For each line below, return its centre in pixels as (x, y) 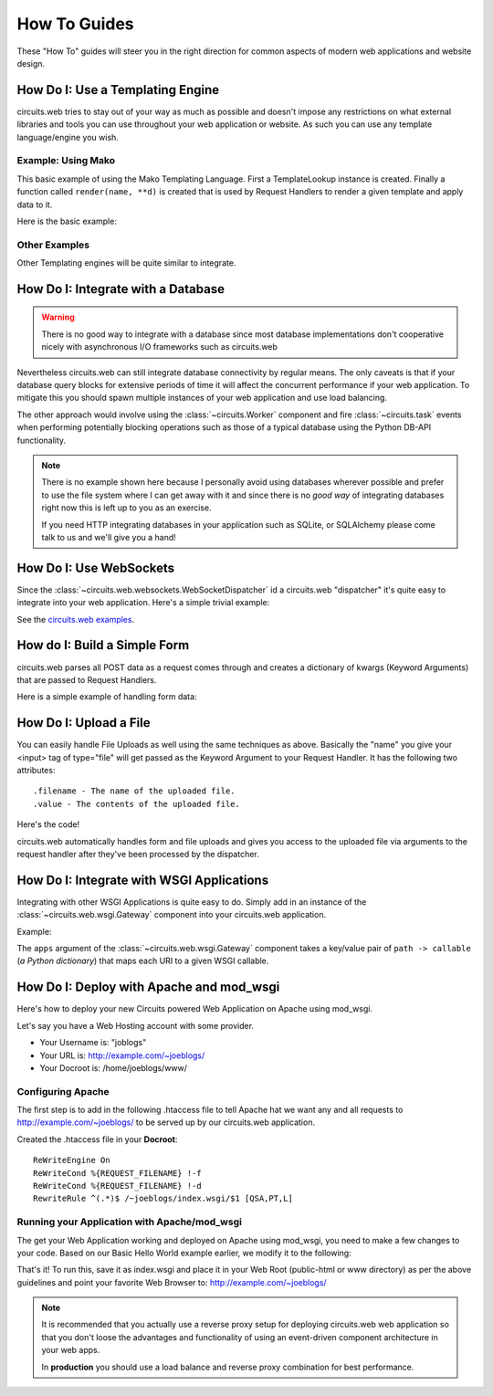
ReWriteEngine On (72, 1160)
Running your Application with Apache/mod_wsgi (129, 1222)
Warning (58, 317)
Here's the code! (48, 824)
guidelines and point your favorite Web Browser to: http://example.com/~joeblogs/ (172, 1282)
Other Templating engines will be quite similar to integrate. (126, 263)
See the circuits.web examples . (76, 619)
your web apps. (71, 1350)
